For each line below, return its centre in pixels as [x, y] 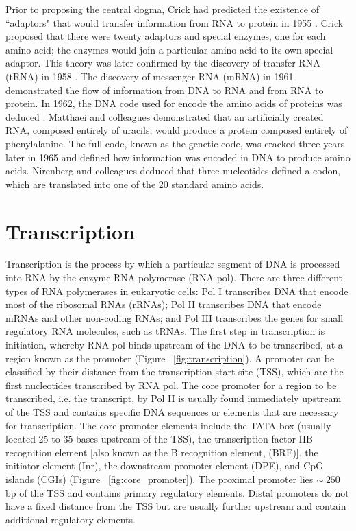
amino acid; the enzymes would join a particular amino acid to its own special [169, 49]
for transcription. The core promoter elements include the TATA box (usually [168, 425]
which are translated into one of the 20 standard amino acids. [135, 184]
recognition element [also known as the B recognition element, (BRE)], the [162, 452]
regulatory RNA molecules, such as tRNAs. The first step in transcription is [165, 331]
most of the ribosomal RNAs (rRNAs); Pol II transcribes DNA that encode [164, 304]
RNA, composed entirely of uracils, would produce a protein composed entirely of [177, 130]
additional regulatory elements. [71, 519]
